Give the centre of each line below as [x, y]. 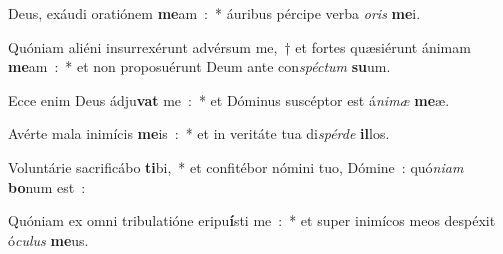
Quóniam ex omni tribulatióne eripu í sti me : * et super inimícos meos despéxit [252, 220]
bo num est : [47, 186]
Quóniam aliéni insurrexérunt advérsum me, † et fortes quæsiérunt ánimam [239, 46]
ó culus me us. [48, 239]
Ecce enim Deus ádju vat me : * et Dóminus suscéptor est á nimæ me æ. [229, 99]
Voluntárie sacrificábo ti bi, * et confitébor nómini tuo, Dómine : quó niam [236, 166]
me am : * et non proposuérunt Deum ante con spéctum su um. [199, 66]
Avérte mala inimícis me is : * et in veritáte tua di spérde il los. [199, 133]
